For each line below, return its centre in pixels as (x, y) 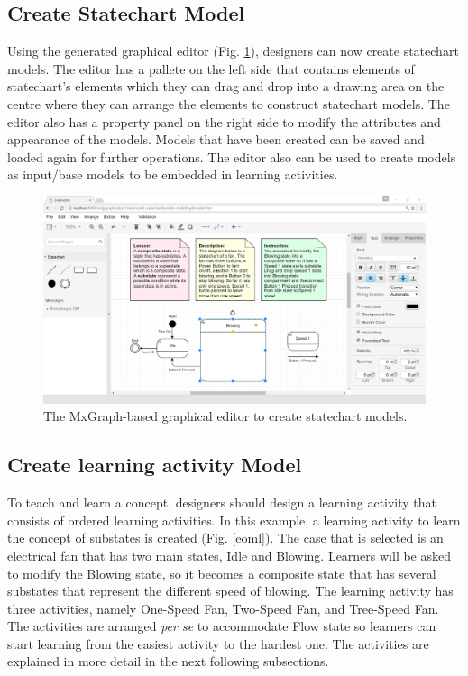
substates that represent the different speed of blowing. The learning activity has (230, 591)
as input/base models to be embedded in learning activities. (173, 174)
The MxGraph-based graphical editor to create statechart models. (225, 416)
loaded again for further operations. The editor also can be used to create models (232, 156)
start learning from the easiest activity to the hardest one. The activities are (218, 643)
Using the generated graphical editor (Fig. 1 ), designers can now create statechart (233, 51)
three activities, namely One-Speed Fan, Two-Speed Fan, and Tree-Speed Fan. (223, 608)
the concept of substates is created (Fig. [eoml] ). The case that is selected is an (225, 538)
